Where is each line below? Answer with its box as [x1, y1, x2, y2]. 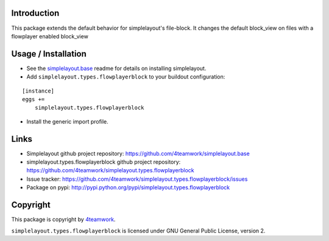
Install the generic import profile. [26, 117, 109, 125]
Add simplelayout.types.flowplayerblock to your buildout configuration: [26, 73, 225, 80]
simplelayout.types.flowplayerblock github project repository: [26, 158, 181, 166]
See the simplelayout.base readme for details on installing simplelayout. [26, 65, 207, 72]
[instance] [22, 87, 55, 94]
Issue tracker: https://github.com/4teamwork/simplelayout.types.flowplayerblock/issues [26, 175, 248, 183]
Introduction [11, 8, 60, 18]
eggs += [22, 96, 45, 103]
